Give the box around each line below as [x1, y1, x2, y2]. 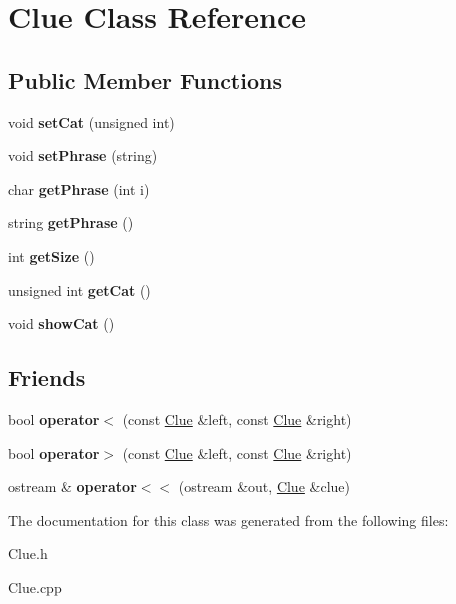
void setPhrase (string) [8, 145, 158, 166]
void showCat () [8, 313, 115, 334]
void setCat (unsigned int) [8, 111, 175, 132]
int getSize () [8, 245, 95, 266]
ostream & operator [8, 476, 137, 497]
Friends [8, 362, 86, 393]
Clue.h [8, 543, 48, 564]
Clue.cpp [8, 576, 62, 597]
